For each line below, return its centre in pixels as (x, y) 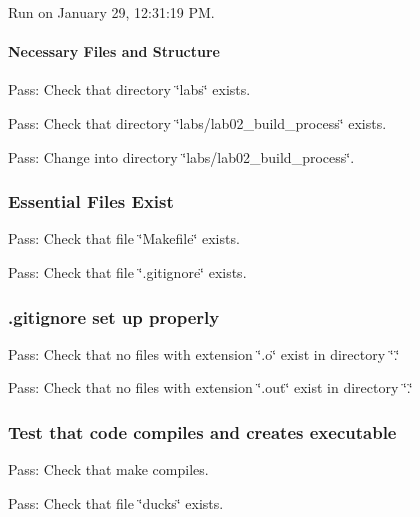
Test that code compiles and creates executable (202, 431)
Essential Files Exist (91, 201)
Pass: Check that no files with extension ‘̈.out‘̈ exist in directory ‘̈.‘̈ (210, 387)
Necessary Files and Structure (114, 51)
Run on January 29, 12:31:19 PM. (111, 12)
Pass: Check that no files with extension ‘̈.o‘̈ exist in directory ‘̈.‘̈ (204, 353)
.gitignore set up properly (114, 316)
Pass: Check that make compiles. (108, 469)
